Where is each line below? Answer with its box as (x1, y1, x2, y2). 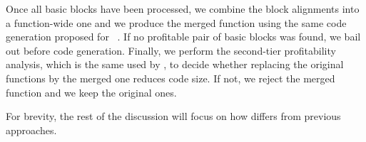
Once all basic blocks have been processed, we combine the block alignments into (6, 1, 360, 16)
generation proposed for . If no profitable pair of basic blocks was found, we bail (6, 29, 361, 44)
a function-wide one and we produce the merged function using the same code (6, 15, 347, 30)
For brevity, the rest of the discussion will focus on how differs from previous (6, 109, 341, 124)
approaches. (6, 122, 57, 137)
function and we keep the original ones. (6, 84, 177, 99)
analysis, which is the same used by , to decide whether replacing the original (6, 57, 344, 72)
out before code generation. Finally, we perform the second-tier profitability (6, 43, 336, 58)
